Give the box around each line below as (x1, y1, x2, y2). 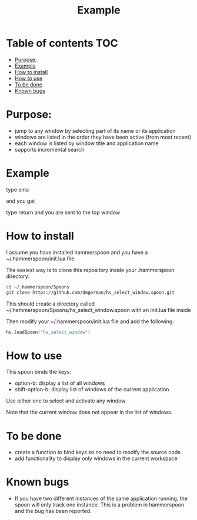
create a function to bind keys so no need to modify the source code (14, 449, 181, 456)
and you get (6, 197, 35, 204)
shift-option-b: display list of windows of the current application (14, 386, 169, 393)
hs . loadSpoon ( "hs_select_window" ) (6, 329, 91, 335)
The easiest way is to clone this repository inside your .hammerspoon (6, 266, 175, 273)
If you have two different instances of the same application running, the (14, 495, 188, 502)
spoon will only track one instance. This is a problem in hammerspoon (14, 501, 184, 508)
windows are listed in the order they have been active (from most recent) (14, 133, 192, 140)
